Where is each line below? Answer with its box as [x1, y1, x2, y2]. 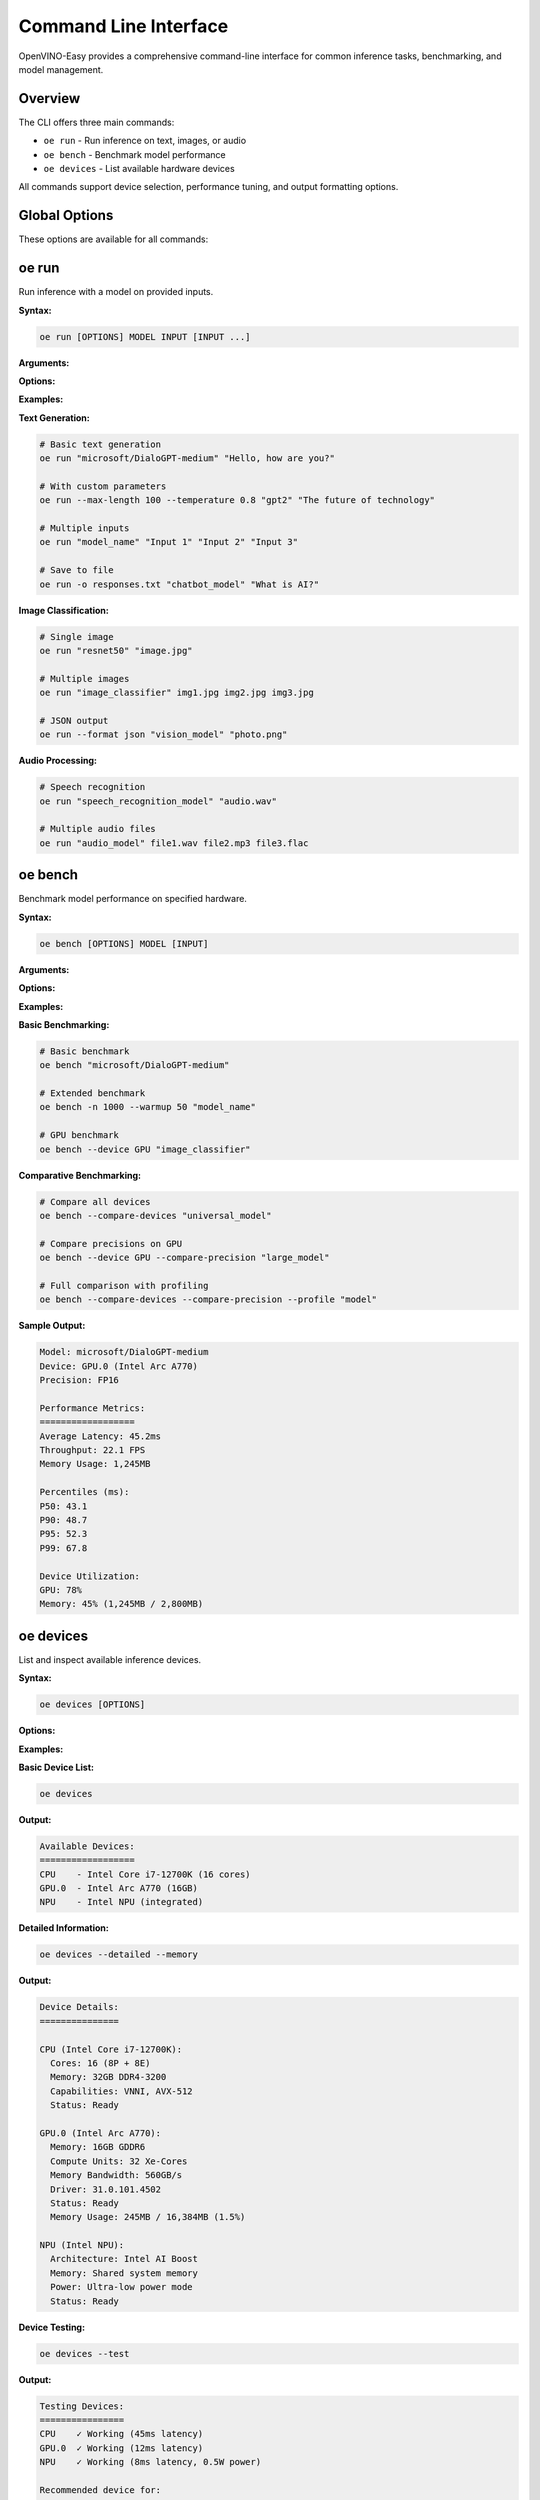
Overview [18, 90, 81, 107]
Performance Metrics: [39, 1402, 146, 1414]
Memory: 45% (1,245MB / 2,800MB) [39, 1598, 204, 1610]
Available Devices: [39, 1840, 135, 1852]
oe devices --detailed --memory [39, 1949, 199, 1960]
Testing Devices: [39, 2400, 125, 2412]
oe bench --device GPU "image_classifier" [39, 1143, 251, 1155]
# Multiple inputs [39, 523, 130, 534]
